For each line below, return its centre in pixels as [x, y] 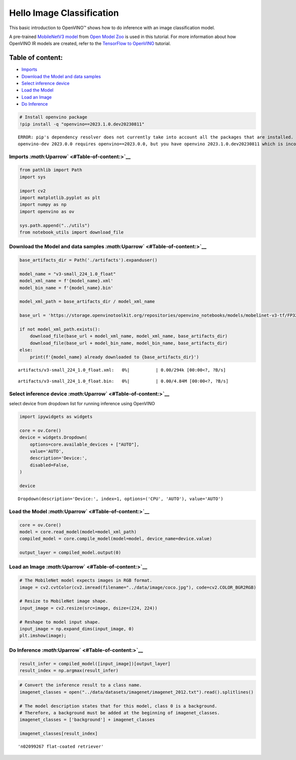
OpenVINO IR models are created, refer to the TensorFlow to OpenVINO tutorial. [90, 43]
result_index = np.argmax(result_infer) [69, 670]
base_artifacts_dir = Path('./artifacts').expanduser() [89, 260]
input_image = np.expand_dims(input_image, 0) [77, 629]
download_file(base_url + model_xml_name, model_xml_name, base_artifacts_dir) [129, 336]
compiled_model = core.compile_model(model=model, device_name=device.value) [116, 539]
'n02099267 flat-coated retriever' [61, 747]
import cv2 [33, 191]
